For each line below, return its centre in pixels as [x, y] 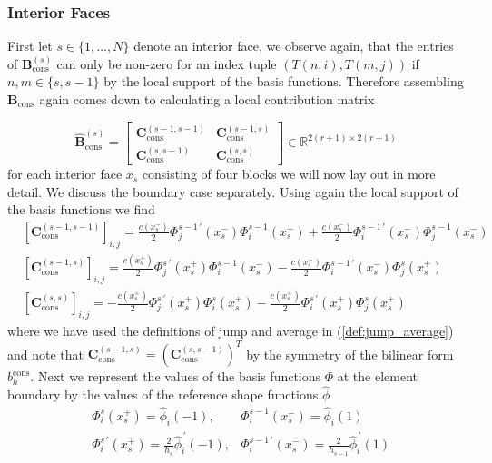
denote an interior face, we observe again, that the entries [294, 46]
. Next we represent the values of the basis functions [176, 376]
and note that [46, 354]
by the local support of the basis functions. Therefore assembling [284, 81]
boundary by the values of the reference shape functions [163, 394]
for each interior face [65, 174]
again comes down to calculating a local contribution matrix [207, 99]
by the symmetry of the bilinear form [350, 354]
